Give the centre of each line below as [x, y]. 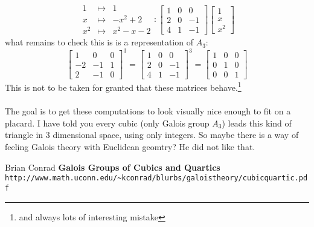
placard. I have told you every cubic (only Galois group [107, 123]
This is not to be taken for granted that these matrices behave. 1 [123, 87]
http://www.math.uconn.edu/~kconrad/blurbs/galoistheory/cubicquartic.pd [156, 178]
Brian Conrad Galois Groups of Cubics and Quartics [113, 167]
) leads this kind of [257, 123]
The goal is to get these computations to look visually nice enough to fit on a [148, 111]
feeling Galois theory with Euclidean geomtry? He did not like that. [130, 147]
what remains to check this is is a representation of [99, 42]
